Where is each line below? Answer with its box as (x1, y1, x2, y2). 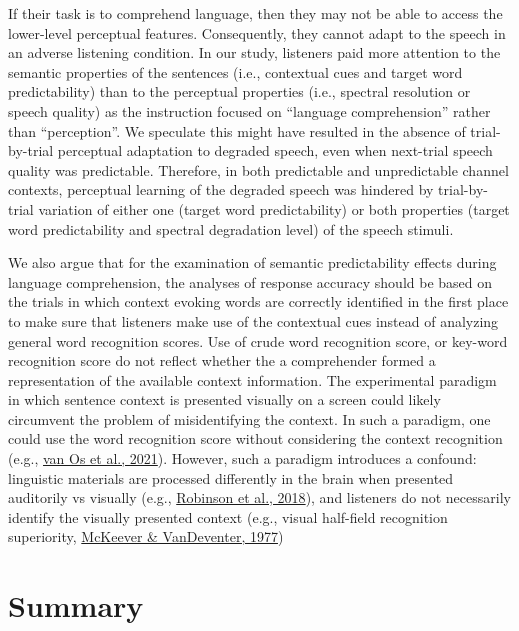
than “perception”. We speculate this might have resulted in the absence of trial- (8, 120, 501, 141)
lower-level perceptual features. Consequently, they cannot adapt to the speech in (8, 22, 506, 43)
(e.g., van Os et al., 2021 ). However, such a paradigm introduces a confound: (8, 448, 477, 469)
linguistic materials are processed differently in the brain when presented (8, 467, 454, 488)
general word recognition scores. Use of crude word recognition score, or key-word (8, 330, 508, 351)
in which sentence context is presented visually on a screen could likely (8, 389, 441, 410)
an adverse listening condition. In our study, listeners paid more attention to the (8, 42, 501, 63)
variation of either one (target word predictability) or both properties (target (38, 198, 510, 219)
